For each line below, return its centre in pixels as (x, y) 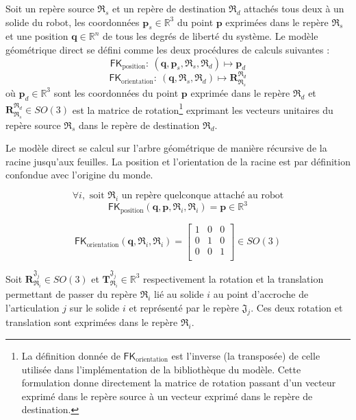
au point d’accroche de (261, 293)
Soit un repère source (50, 8)
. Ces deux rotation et (297, 307)
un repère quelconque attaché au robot (203, 195)
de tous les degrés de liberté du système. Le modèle (211, 36)
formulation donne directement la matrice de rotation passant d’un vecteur (179, 383)
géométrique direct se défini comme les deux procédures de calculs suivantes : (168, 49)
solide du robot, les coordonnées (73, 22)
